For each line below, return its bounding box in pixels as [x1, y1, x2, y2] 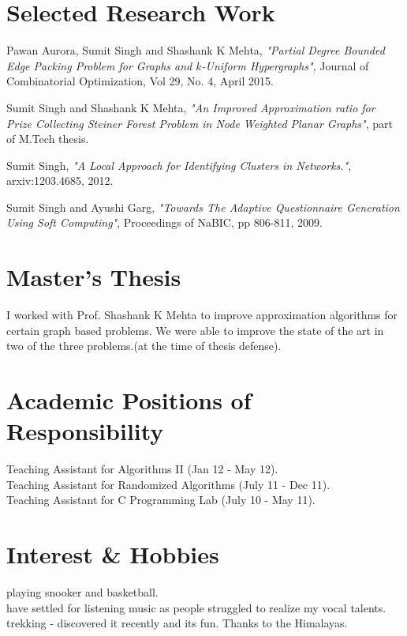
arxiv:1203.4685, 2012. [6, 172, 114, 189]
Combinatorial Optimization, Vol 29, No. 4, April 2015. [6, 73, 274, 89]
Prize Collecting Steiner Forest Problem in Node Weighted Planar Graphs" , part [6, 115, 393, 131]
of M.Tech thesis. [6, 130, 89, 147]
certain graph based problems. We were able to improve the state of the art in [6, 322, 384, 338]
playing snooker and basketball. [6, 584, 159, 600]
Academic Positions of [6, 384, 252, 416]
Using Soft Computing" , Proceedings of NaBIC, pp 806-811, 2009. [6, 214, 323, 231]
